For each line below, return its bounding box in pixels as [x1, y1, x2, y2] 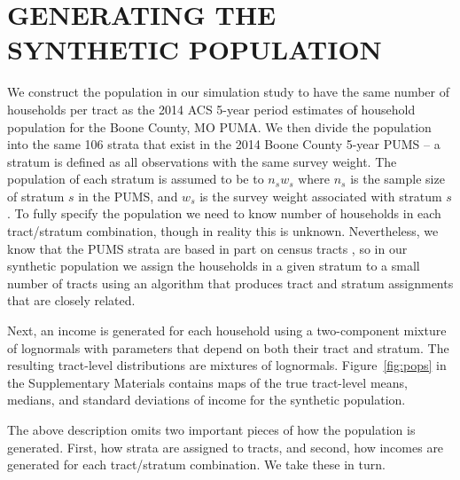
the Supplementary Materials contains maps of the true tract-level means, [7, 373, 408, 391]
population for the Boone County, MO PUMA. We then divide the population [7, 117, 432, 136]
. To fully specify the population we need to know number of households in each [7, 204, 441, 223]
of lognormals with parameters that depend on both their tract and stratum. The [7, 338, 449, 357]
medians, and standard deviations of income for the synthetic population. [7, 390, 406, 409]
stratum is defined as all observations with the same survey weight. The [7, 152, 397, 170]
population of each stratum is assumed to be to [7, 169, 264, 188]
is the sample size [350, 169, 445, 188]
